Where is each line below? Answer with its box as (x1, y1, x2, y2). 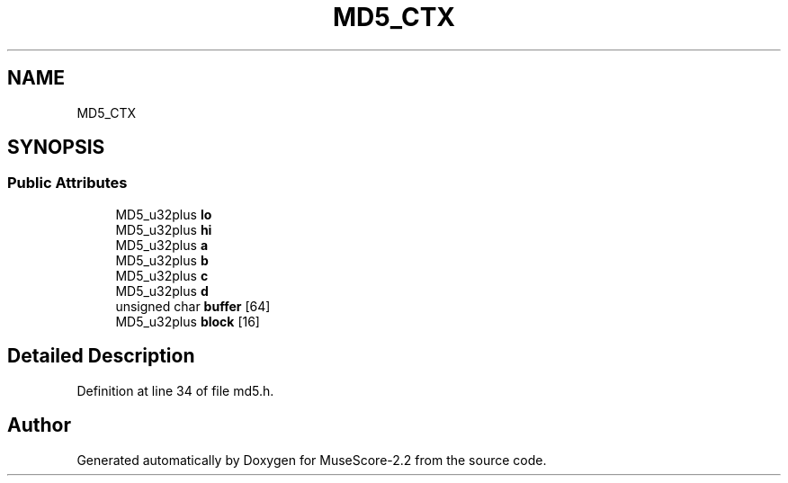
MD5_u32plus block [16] (115, 313, 260, 329)
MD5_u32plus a (115, 237, 209, 253)
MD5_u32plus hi (115, 221, 212, 237)
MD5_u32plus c (115, 267, 209, 283)
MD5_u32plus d (115, 282, 209, 299)
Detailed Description (7, 344, 195, 368)
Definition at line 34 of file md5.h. (76, 382, 274, 398)
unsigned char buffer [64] (115, 298, 271, 314)
